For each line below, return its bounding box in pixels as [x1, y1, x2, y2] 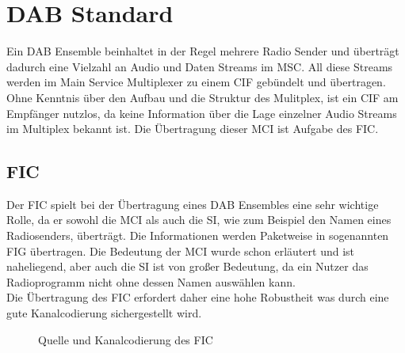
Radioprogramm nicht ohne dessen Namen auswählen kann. [6, 273, 296, 290]
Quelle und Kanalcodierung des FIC [38, 331, 213, 347]
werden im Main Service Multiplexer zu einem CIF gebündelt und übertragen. [6, 74, 386, 90]
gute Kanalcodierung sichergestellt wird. [6, 305, 202, 321]
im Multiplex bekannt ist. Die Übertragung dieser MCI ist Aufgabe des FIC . [6, 120, 379, 137]
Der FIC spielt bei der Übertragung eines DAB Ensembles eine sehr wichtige [6, 195, 379, 212]
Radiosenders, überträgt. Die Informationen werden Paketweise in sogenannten [6, 227, 389, 244]
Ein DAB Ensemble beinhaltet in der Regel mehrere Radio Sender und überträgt [6, 43, 399, 59]
